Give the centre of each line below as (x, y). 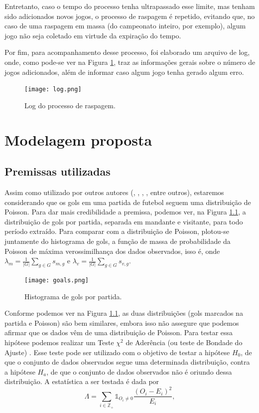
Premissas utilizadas (58, 171)
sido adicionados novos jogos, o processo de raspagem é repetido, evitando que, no (130, 16)
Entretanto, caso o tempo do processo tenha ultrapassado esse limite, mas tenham (130, 6)
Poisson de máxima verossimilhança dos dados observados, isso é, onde (112, 251)
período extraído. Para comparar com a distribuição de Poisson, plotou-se (117, 231)
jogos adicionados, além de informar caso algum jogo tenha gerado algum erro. (124, 72)
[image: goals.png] (57, 280)
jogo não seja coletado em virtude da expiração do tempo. (93, 35)
